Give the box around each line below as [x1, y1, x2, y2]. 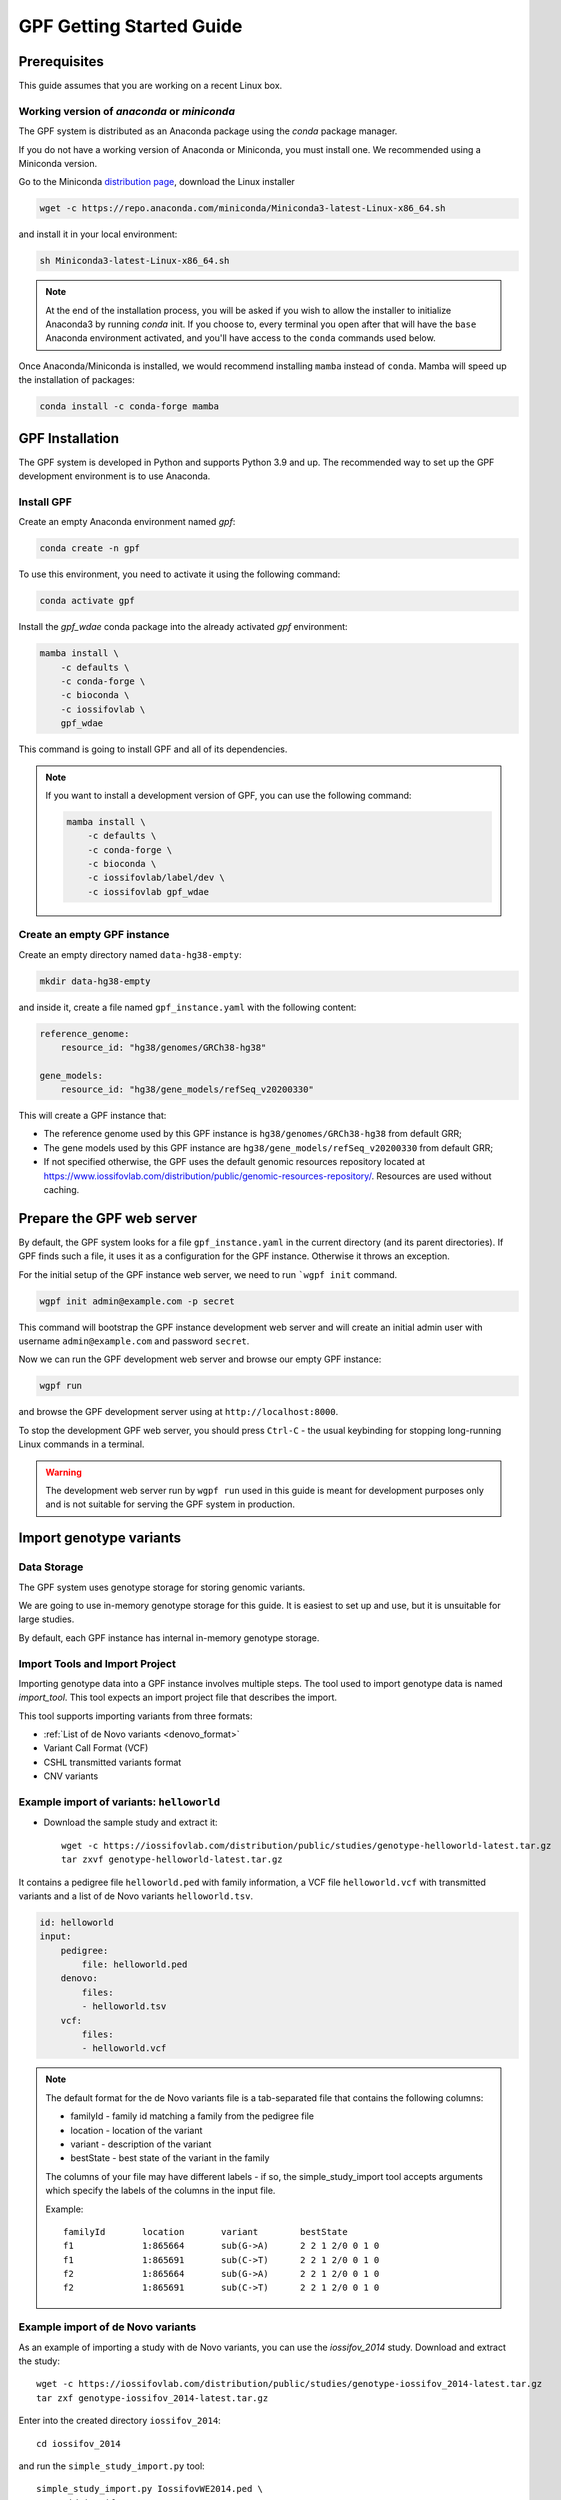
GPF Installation [18, 430, 120, 447]
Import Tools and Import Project [18, 1656, 177, 1670]
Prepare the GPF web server [18, 1210, 197, 1227]
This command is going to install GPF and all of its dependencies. [18, 743, 288, 755]
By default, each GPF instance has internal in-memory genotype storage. [18, 1631, 320, 1644]
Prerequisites [18, 53, 104, 70]
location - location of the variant [70, 2124, 203, 2136]
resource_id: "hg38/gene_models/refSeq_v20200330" [60, 1084, 314, 1095]
